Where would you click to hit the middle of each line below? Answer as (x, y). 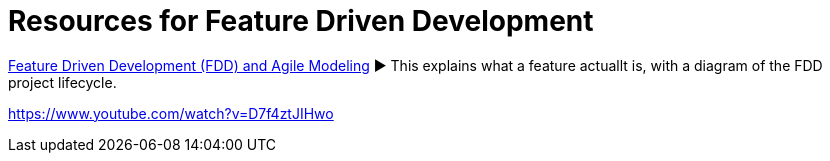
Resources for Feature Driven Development (301, 21)
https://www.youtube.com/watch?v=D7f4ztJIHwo (171, 113)
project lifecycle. (62, 82)
